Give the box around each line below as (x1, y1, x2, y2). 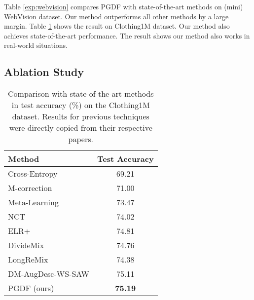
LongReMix (8, 254, 48, 265)
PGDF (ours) (8, 282, 54, 294)
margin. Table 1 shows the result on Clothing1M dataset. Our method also (4, 21, 230, 31)
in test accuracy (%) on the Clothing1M (11, 99, 150, 111)
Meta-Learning (8, 196, 59, 208)
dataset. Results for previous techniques (12, 111, 149, 122)
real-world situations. (4, 40, 68, 50)
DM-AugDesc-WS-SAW (8, 268, 89, 280)
